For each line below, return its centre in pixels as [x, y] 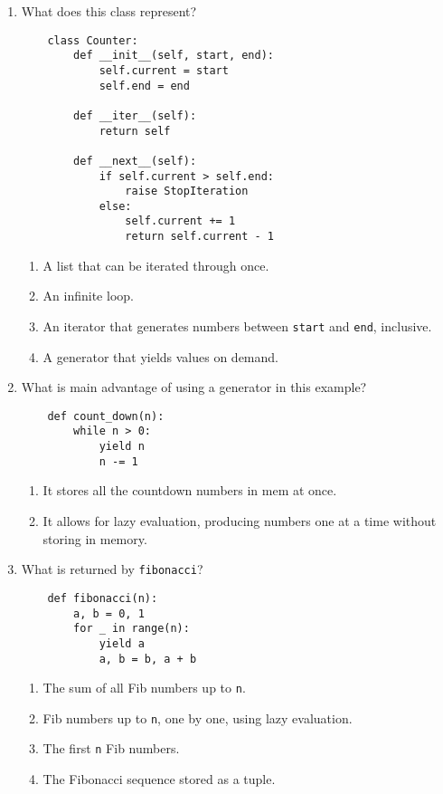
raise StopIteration [187, 191]
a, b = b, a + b [148, 659]
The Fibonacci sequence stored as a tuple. [159, 779]
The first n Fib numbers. [111, 748]
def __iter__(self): [135, 115]
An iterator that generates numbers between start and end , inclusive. [237, 325]
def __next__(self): [135, 161]
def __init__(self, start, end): [174, 56]
